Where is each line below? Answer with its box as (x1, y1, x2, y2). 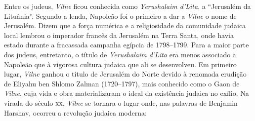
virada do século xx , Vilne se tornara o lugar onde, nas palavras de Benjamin (4, 97, 238, 108)
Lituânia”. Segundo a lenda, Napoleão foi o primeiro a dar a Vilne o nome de (4, 10, 237, 21)
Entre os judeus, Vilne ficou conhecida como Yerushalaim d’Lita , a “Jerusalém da (4, 1, 251, 11)
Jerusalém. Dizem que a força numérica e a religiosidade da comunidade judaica (4, 20, 246, 31)
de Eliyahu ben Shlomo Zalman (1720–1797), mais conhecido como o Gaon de (4, 78, 240, 88)
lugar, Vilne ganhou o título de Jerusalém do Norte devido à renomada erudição (4, 69, 247, 79)
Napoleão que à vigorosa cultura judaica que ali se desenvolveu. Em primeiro (4, 59, 237, 69)
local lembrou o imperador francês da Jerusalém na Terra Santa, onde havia (4, 30, 234, 40)
